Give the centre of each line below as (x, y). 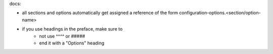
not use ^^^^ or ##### (62, 36)
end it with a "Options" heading (72, 43)
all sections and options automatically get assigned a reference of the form (100, 13)
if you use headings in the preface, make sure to (72, 29)
